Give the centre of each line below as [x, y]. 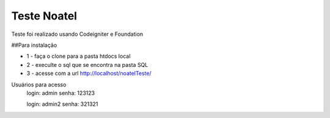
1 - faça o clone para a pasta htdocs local [79, 56]
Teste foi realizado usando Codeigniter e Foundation [77, 34]
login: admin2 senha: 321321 [62, 104]
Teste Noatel [44, 16]
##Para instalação [34, 45]
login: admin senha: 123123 [61, 93]
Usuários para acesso [39, 85]
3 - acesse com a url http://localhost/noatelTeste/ [89, 74]
